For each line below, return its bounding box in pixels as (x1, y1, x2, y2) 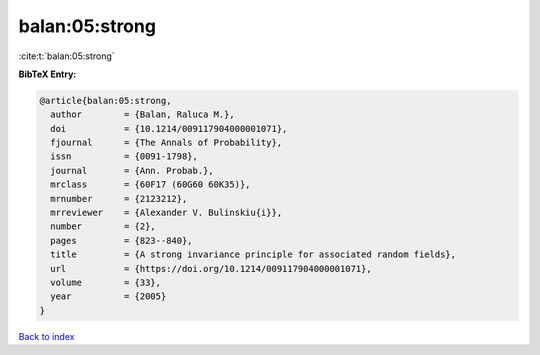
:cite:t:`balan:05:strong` (18, 50, 115, 62)
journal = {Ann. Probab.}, (50, 165, 214, 176)
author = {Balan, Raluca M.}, (50, 109, 235, 120)
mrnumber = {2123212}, (50, 193, 188, 204)
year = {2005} (50, 291, 167, 302)
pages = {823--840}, (50, 235, 194, 246)
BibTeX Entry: (18, 68, 77, 80)
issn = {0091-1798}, (50, 151, 199, 162)
